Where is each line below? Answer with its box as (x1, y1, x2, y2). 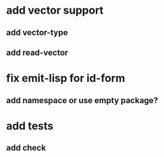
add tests (6, 119, 54, 133)
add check (6, 143, 47, 153)
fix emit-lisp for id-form (6, 72, 125, 85)
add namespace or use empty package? (6, 95, 159, 105)
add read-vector (6, 47, 69, 57)
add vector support (6, 4, 104, 17)
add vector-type (6, 27, 69, 38)
